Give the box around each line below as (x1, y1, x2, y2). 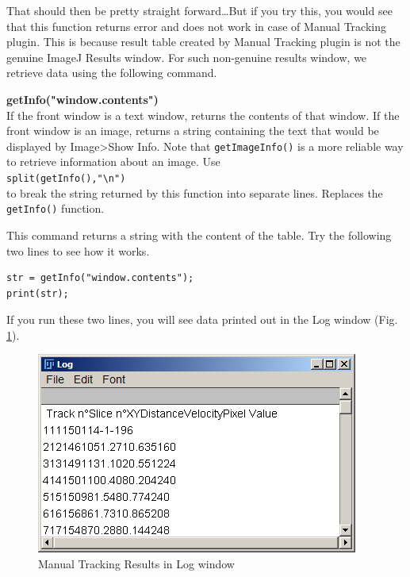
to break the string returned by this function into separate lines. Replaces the (6, 184, 383, 201)
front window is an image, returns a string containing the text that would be (6, 122, 379, 139)
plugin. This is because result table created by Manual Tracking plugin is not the (6, 33, 400, 50)
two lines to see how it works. (6, 242, 150, 259)
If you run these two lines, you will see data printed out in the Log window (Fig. (6, 311, 398, 328)
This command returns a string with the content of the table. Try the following (6, 226, 392, 243)
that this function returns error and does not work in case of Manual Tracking (6, 17, 386, 34)
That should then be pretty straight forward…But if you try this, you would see (6, 2, 393, 18)
